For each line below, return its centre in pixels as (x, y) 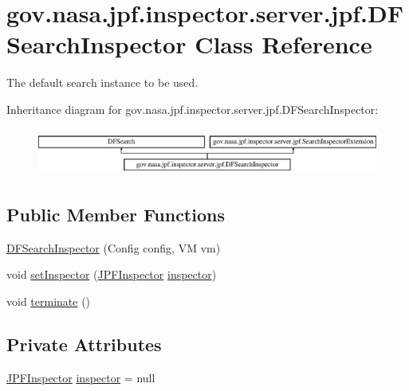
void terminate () (49, 301)
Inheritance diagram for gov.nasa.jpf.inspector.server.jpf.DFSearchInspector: (193, 109)
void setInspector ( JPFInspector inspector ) (112, 274)
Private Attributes (84, 344)
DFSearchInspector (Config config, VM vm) (114, 247)
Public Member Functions (116, 214)
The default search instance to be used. (102, 82)
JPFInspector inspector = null (81, 377)
